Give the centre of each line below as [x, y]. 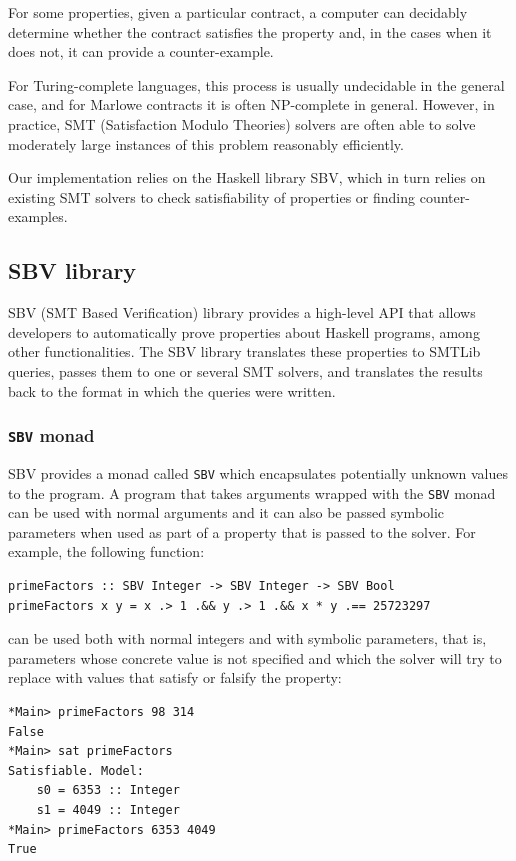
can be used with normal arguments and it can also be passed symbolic [226, 512]
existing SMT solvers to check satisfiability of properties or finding [212, 196]
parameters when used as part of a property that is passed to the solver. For [242, 531]
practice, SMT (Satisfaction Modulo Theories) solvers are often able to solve [242, 123]
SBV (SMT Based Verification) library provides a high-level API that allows [242, 312]
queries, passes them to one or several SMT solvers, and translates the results [245, 370]
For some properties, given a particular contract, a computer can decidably [238, 12]
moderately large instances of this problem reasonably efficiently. [206, 143]
